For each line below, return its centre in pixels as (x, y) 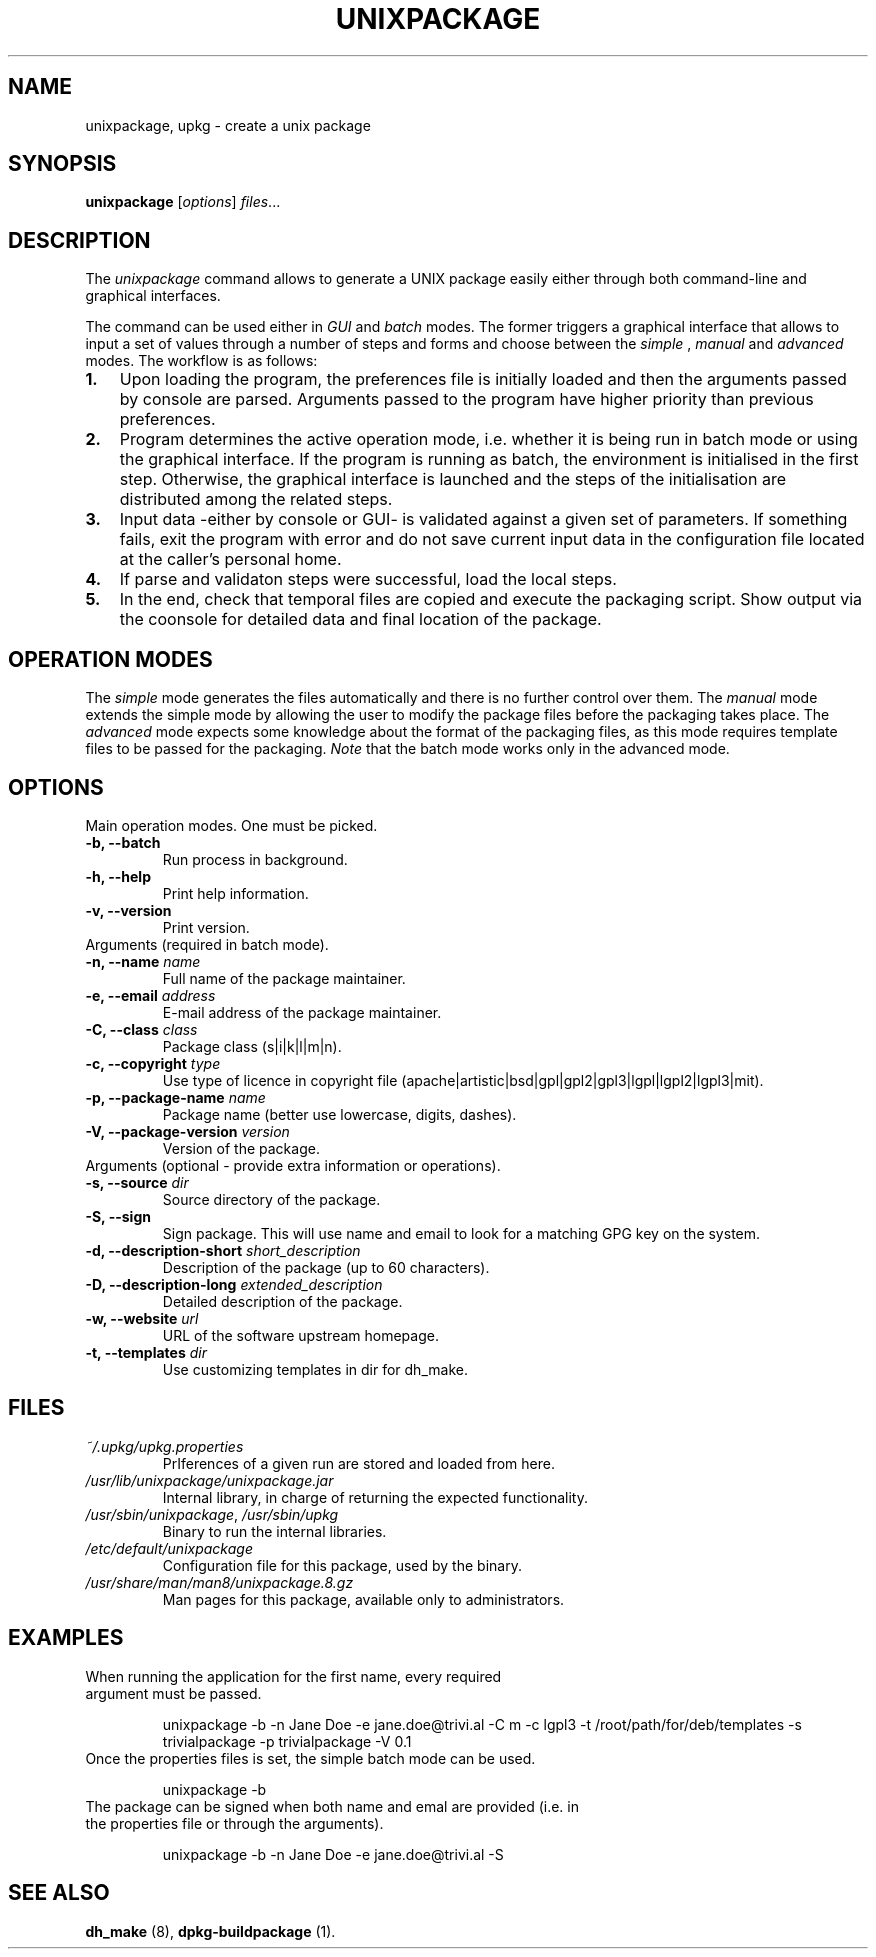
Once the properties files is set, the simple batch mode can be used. (310, 1758)
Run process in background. (255, 859)
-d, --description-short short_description (223, 1250)
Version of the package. (241, 1148)
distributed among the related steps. (256, 499)
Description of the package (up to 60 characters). (326, 1267)
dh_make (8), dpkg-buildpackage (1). (210, 1931)
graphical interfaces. (153, 296)
